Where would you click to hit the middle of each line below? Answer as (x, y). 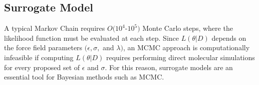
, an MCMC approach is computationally (186, 47)
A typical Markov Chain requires (55, 28)
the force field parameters (43, 47)
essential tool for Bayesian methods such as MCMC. (84, 77)
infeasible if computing (39, 57)
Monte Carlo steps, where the (188, 28)
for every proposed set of (42, 67)
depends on (229, 38)
